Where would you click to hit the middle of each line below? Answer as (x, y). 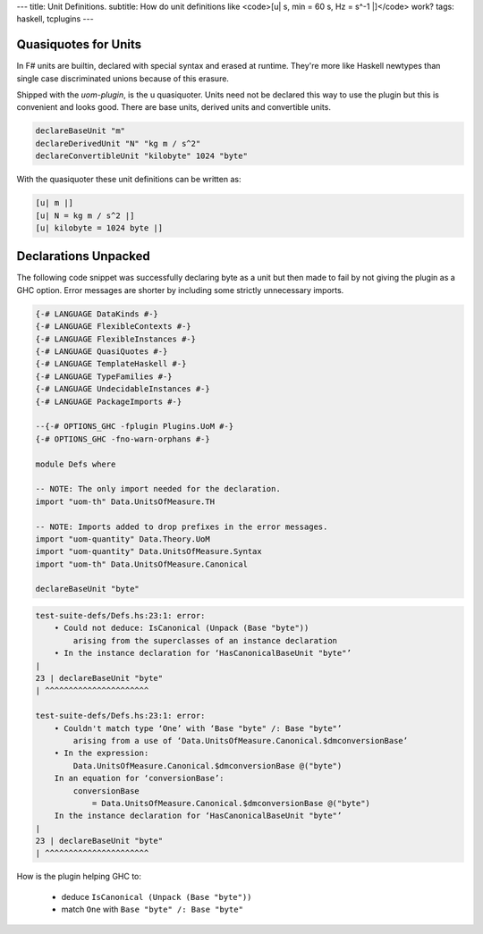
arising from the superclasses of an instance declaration (205, 640)
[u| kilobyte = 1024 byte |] (99, 227)
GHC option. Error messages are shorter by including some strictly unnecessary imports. (180, 290)
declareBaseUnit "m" (80, 131)
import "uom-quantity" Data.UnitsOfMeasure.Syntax (149, 551)
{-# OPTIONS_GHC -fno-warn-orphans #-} (123, 439)
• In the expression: (102, 753)
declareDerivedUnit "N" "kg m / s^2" (118, 143)
